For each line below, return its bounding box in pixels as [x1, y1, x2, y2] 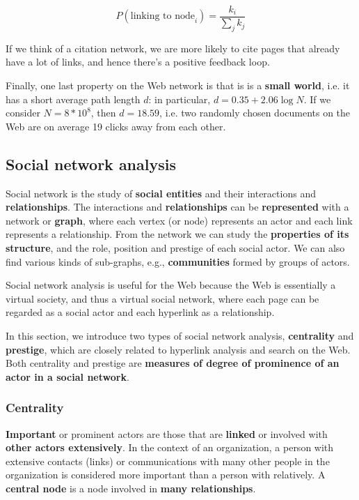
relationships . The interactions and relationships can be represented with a [6, 199, 349, 214]
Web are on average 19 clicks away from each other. [6, 119, 226, 133]
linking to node [130, 11, 195, 22]
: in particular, [148, 91, 211, 106]
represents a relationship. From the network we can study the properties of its [6, 227, 349, 241]
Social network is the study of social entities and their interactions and [6, 185, 316, 200]
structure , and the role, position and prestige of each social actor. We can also [6, 241, 345, 255]
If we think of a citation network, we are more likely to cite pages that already [6, 40, 340, 55]
